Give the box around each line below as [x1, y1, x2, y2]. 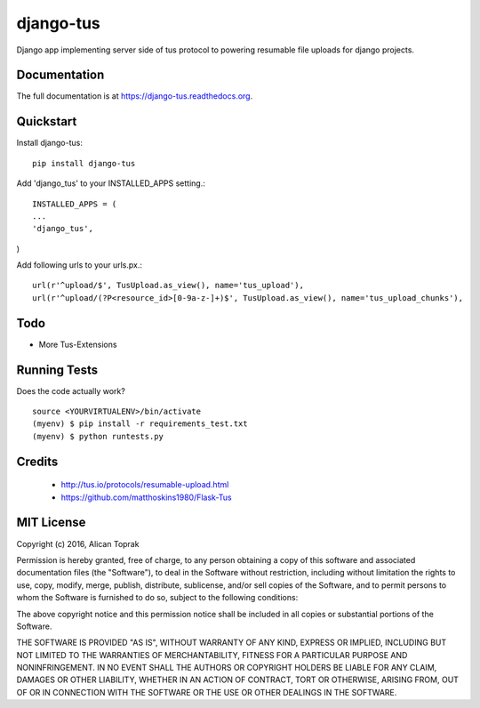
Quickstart [16, 114, 77, 129]
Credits [16, 454, 59, 469]
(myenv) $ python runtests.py [32, 431, 164, 441]
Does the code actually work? [16, 385, 126, 396]
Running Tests [16, 362, 98, 377]
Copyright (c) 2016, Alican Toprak [16, 538, 140, 549]
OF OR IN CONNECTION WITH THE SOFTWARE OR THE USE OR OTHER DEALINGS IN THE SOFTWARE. [16, 687, 397, 697]
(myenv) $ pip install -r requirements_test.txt [32, 419, 248, 429]
